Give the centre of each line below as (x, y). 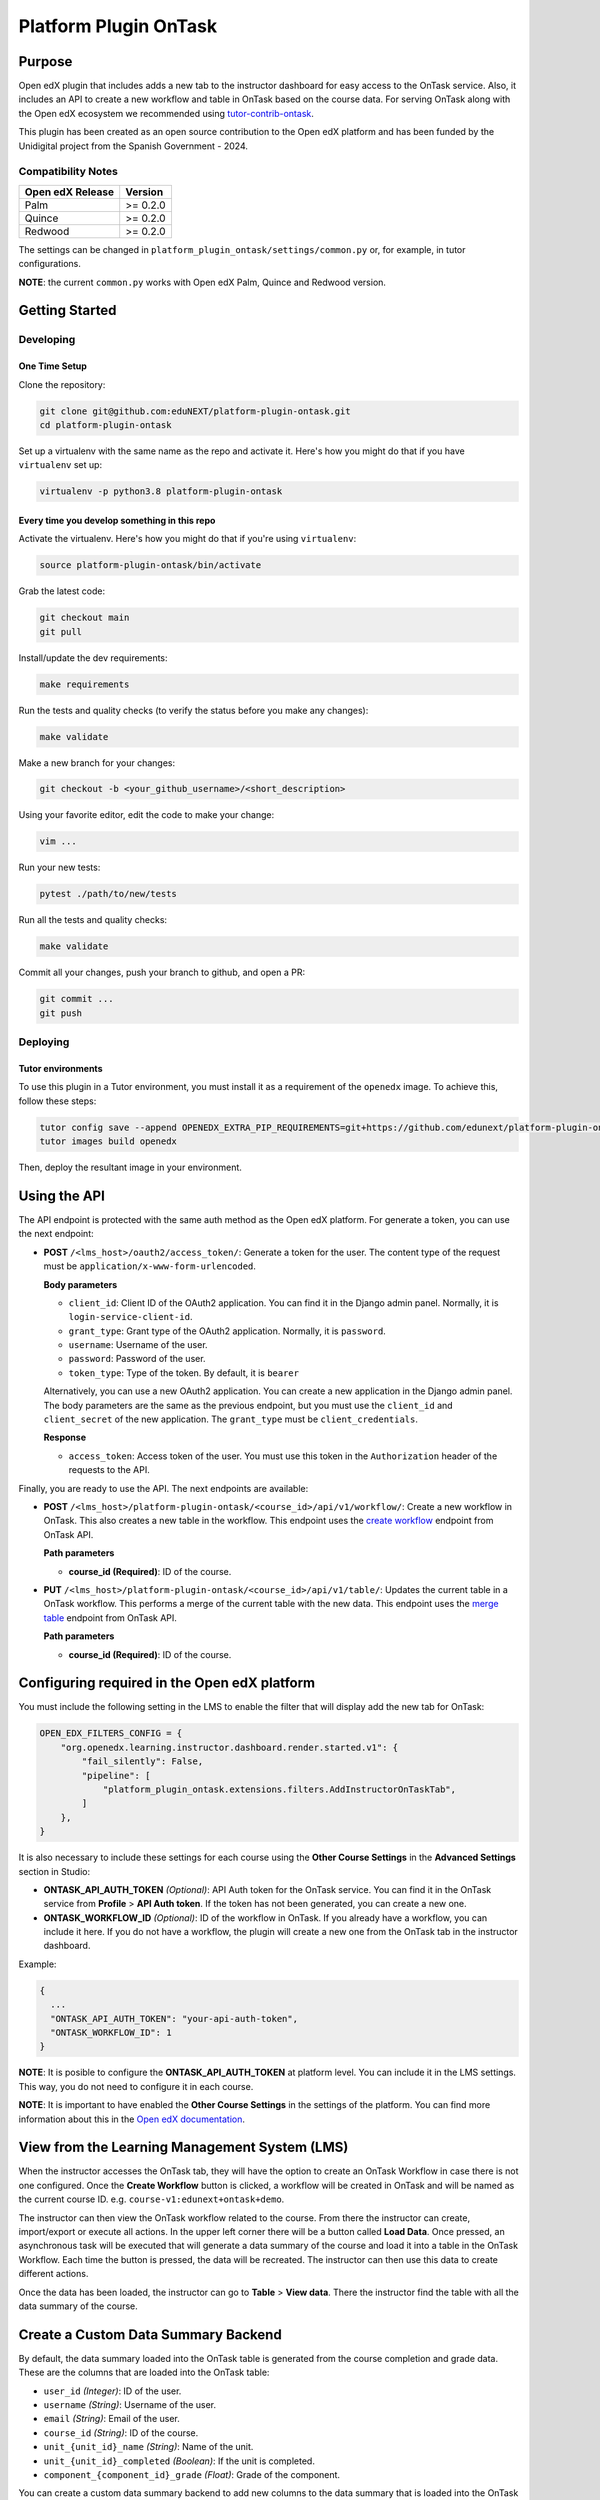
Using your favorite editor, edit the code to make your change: (146, 815)
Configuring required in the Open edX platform (167, 1683)
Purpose (45, 61)
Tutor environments (60, 1068)
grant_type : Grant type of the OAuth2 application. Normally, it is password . (227, 1331)
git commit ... (76, 999)
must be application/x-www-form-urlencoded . (150, 1266)
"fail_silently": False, (142, 1761)
